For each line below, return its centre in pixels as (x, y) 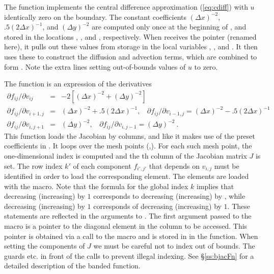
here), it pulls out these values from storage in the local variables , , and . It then (131, 47)
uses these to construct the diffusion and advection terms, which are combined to (131, 56)
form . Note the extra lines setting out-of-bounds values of (95, 66)
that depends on (174, 165)
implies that (215, 186)
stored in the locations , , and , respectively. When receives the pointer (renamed (130, 36)
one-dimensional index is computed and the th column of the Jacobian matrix (126, 155)
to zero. (206, 66)
